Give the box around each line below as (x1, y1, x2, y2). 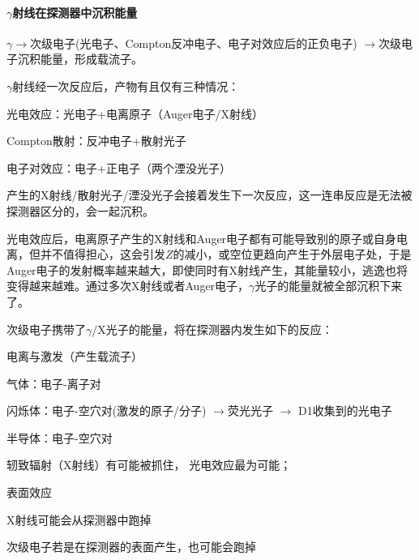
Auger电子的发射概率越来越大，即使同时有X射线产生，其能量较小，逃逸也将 (6, 261, 408, 278)
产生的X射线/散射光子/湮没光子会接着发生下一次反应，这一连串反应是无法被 (6, 186, 413, 203)
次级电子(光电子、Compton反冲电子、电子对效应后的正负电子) (30, 34, 357, 51)
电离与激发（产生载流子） (6, 348, 143, 365)
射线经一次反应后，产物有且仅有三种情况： (12, 77, 240, 94)
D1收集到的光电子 (298, 402, 392, 419)
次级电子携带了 (6, 320, 86, 337)
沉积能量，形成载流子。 (17, 50, 143, 67)
